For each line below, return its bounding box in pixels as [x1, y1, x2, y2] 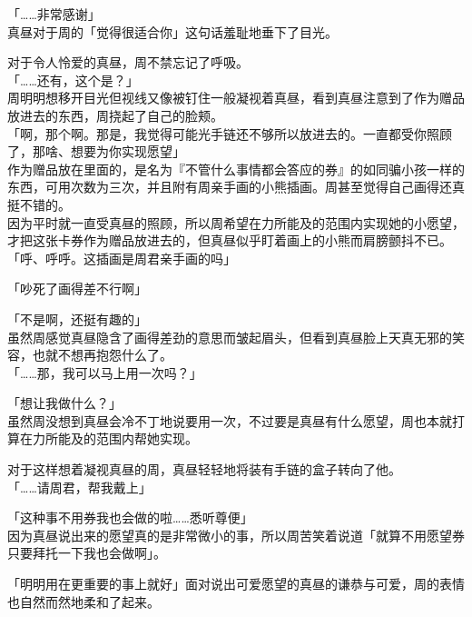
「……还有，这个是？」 [7, 70, 139, 89]
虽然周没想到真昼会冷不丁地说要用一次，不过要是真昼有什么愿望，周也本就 [7, 411, 452, 430]
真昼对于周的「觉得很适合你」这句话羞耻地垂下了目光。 [7, 22, 338, 41]
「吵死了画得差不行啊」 [7, 279, 147, 298]
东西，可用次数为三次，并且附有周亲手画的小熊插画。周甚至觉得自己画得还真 [7, 177, 465, 196]
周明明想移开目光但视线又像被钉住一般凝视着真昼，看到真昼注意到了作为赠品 [7, 88, 465, 107]
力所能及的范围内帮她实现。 [32, 429, 198, 448]
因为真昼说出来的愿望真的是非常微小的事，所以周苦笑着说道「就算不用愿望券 [7, 525, 465, 544]
